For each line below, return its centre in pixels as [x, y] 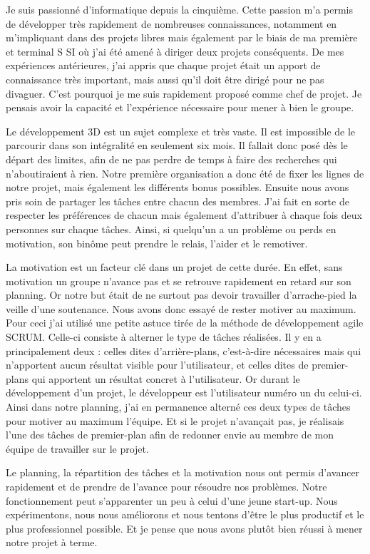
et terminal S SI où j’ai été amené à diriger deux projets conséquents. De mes [175, 51]
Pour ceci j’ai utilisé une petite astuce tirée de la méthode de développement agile [185, 323]
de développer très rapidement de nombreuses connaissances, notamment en [171, 23]
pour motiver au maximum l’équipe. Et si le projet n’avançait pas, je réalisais [175, 420]
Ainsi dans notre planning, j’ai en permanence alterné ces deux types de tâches [178, 407]
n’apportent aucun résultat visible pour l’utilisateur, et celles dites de [157, 365]
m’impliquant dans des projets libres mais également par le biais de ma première [182, 37]
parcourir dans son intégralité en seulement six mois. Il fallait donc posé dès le [177, 145]
